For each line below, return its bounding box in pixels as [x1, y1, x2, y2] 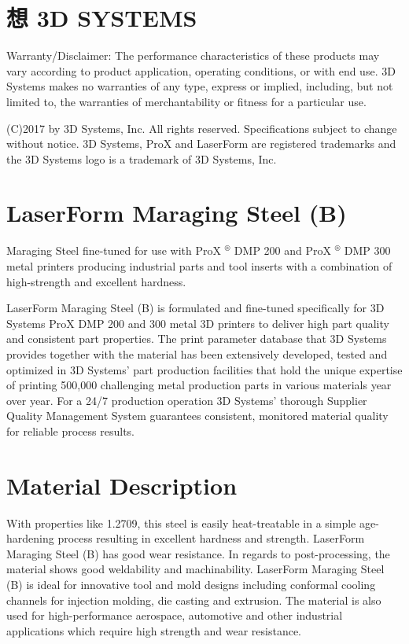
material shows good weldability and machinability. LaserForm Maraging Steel [6, 561, 385, 577]
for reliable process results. [6, 422, 135, 439]
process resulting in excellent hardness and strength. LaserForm [57, 530, 365, 546]
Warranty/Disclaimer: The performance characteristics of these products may [6, 47, 380, 64]
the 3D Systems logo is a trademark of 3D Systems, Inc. [6, 150, 277, 167]
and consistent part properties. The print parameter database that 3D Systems [6, 330, 387, 347]
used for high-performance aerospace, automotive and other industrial [6, 607, 343, 624]
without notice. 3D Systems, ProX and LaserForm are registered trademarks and [6, 135, 396, 152]
